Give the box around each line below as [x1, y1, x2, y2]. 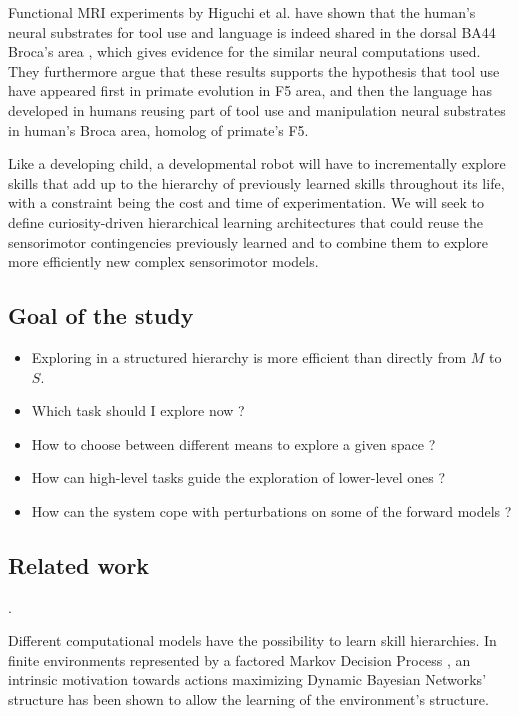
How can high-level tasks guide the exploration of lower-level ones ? [31, 467, 446, 488]
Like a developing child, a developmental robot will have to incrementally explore [8, 153, 506, 174]
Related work [8, 549, 150, 580]
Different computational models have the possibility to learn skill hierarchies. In [8, 630, 497, 651]
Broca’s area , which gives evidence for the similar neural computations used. [8, 41, 481, 62]
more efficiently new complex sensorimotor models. [8, 251, 319, 272]
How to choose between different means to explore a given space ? [31, 433, 436, 454]
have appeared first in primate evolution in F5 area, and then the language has [8, 80, 492, 101]
